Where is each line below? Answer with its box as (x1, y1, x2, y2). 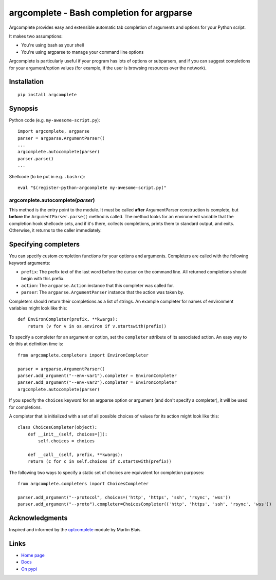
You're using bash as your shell (21, 42, 84, 48)
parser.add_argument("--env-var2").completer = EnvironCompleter (18, 380, 177, 385)
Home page (21, 552, 45, 559)
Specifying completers (9, 240, 80, 249)
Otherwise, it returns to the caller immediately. (9, 228, 102, 233)
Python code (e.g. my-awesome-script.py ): (9, 117, 100, 123)
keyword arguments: (9, 260, 51, 266)
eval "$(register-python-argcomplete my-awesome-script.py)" (18, 185, 166, 190)
